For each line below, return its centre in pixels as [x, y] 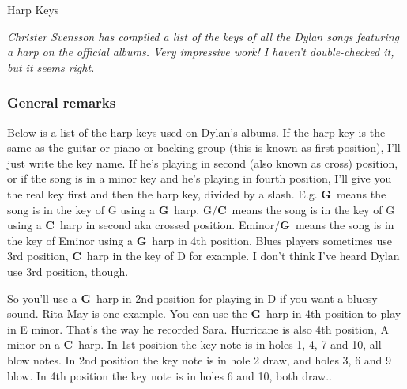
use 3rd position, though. [68, 271]
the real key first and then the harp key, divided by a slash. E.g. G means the [197, 193]
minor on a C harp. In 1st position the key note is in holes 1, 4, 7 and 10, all [194, 344]
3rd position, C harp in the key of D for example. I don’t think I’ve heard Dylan [203, 256]
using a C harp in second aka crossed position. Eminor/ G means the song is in [201, 225]
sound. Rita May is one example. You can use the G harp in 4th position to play [204, 313]
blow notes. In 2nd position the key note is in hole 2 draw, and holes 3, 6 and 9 [200, 359]
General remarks [62, 102]
